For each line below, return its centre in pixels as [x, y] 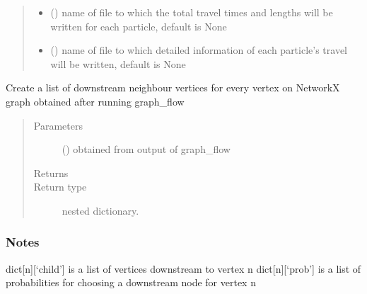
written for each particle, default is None [139, 26]
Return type [60, 187]
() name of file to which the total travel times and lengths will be [192, 12]
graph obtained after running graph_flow [95, 101]
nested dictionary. [100, 210]
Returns [51, 173]
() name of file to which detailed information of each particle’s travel [199, 50]
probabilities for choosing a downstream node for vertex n [131, 282]
